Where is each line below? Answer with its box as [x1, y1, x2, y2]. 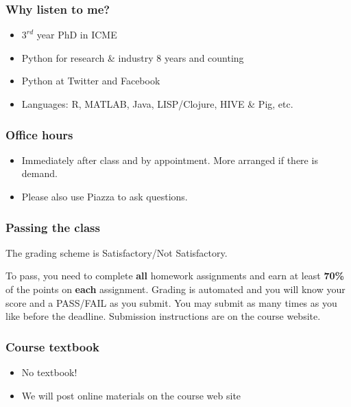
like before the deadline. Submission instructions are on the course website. [5, 309, 321, 323]
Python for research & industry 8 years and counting [21, 50, 244, 65]
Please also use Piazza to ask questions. [21, 189, 188, 203]
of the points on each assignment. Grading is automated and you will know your [5, 282, 346, 296]
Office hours [5, 126, 73, 143]
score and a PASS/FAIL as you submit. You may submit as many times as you [5, 295, 337, 310]
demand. [21, 166, 58, 181]
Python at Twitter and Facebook [21, 73, 160, 88]
